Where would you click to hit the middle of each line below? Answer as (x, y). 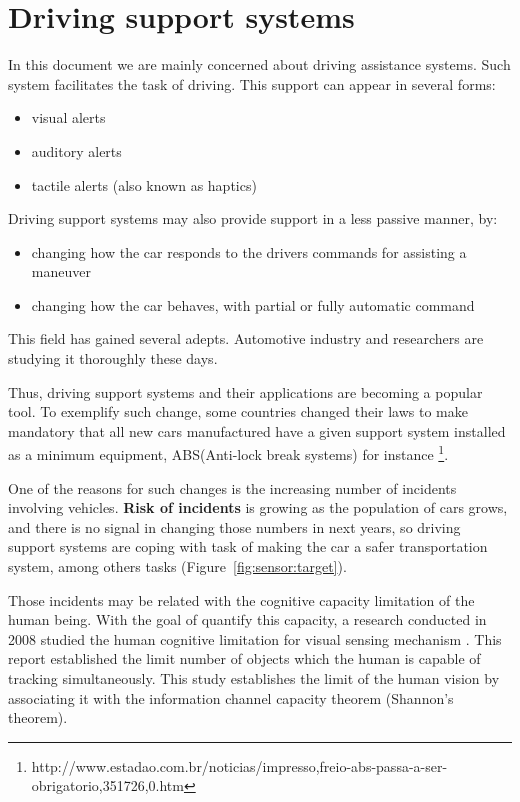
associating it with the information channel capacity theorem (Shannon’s (231, 697)
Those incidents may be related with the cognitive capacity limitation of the (241, 599)
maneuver (61, 271)
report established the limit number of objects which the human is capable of (244, 658)
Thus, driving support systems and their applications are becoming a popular (245, 391)
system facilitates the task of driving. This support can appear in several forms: (252, 83)
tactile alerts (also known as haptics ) (144, 184)
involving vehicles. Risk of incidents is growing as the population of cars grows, (258, 507)
